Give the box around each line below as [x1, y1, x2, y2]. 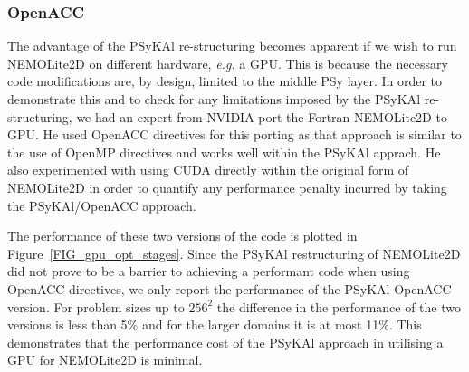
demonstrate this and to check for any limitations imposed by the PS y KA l [7, 90, 421, 108]
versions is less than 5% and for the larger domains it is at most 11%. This [7, 315, 422, 334]
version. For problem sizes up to [7, 297, 185, 316]
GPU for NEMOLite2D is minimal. [7, 350, 203, 369]
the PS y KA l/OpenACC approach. [7, 196, 196, 215]
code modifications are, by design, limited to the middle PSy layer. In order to [7, 72, 443, 91]
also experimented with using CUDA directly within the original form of [7, 160, 409, 179]
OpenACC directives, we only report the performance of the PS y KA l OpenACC [7, 279, 452, 298]
